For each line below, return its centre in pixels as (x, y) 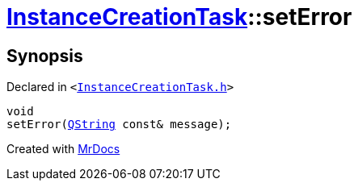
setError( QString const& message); (119, 125)
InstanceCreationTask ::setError (179, 17)
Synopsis (45, 56)
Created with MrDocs (63, 149)
